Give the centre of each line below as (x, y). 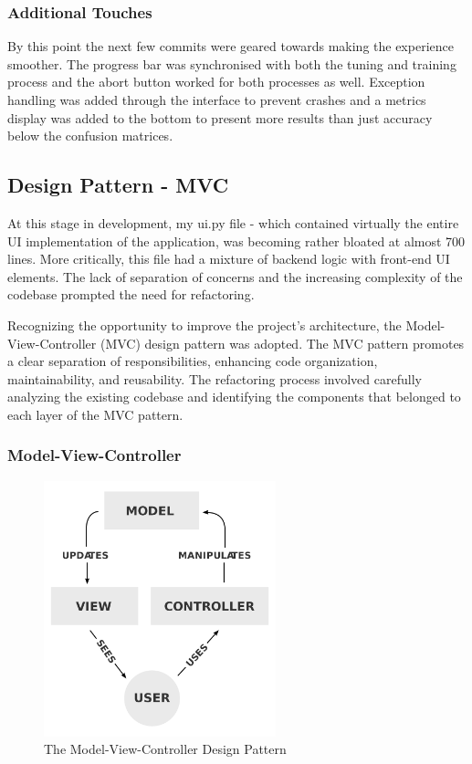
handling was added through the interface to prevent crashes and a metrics (217, 99)
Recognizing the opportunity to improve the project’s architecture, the (205, 324)
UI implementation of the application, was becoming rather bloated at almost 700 (236, 241)
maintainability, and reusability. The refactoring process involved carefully (215, 378)
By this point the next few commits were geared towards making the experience (231, 46)
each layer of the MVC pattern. (95, 414)
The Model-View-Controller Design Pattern (165, 749)
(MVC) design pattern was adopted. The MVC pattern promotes (282, 343)
